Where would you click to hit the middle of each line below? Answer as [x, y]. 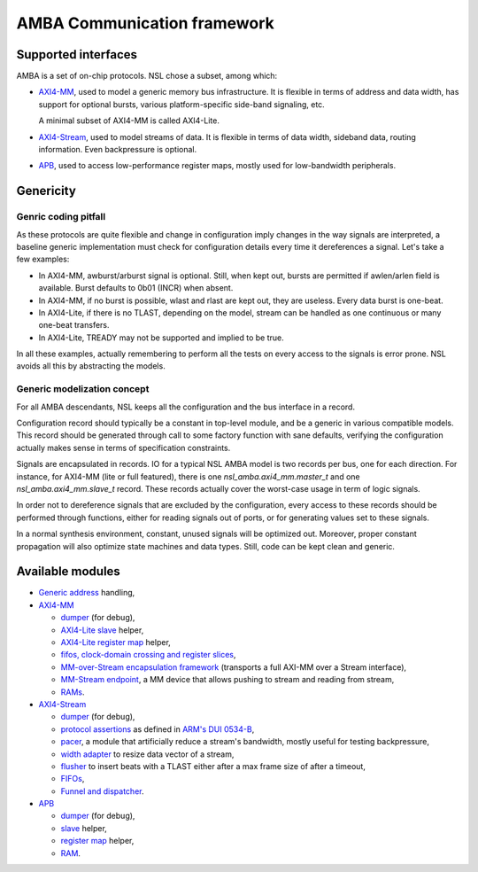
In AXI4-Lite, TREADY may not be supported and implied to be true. [161, 338]
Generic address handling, [87, 593]
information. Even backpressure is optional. [118, 150]
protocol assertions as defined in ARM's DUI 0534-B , [158, 729]
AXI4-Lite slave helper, [102, 630]
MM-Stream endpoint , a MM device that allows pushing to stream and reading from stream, [227, 680]
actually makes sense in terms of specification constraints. [123, 448]
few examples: [43, 259]
